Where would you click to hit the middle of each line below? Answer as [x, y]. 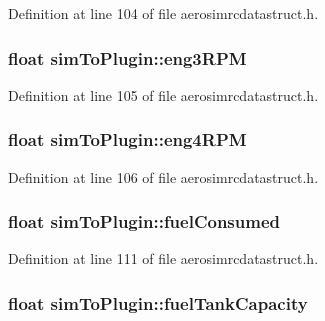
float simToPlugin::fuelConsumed [144, 221]
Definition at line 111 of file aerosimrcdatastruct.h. [163, 258]
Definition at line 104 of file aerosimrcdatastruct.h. [163, 13]
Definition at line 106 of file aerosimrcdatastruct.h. [163, 176]
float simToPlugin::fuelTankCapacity [158, 302]
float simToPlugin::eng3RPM [127, 57]
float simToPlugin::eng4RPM [127, 139]
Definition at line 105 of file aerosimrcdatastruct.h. [163, 94]
